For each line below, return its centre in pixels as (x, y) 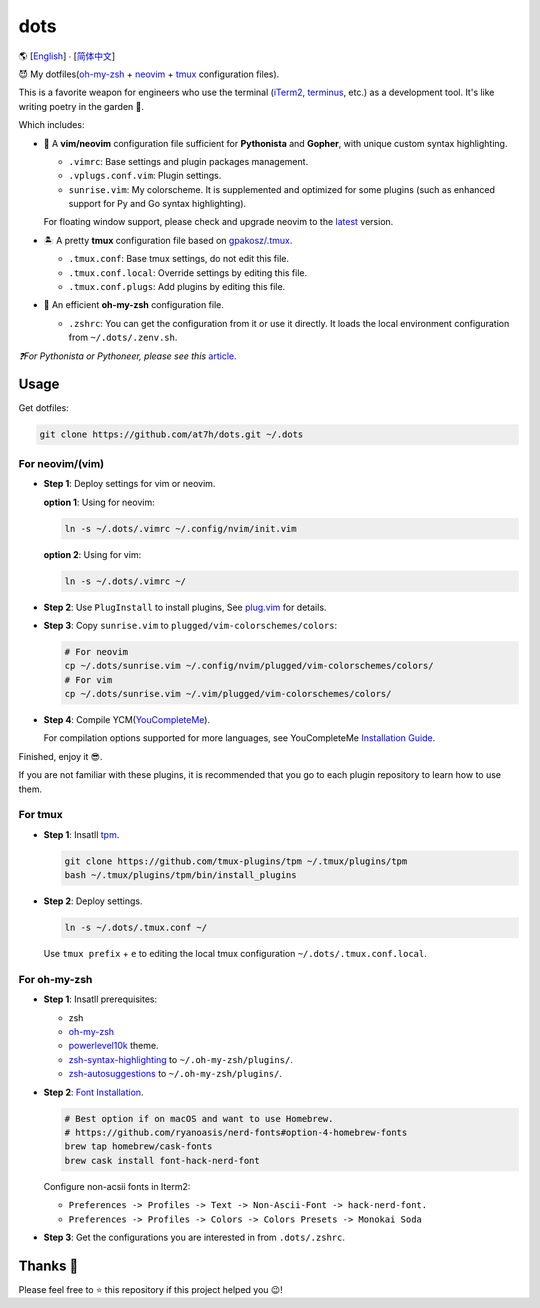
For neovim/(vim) (61, 463)
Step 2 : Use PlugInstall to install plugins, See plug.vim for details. (185, 607)
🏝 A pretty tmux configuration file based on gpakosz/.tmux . (168, 240)
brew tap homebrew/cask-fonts (138, 1146)
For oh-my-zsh (55, 979)
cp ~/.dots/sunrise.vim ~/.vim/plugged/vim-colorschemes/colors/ (228, 694)
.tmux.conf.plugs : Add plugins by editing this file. (177, 287)
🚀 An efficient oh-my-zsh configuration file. (133, 305)
